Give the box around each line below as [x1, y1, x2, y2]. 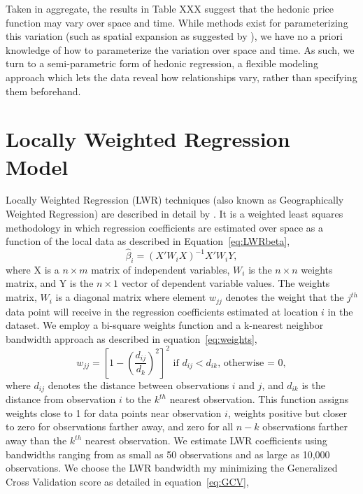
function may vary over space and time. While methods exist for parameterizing [6, 15, 348, 29]
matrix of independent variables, [91, 262, 230, 276]
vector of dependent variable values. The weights [121, 276, 330, 290]
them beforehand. [6, 83, 81, 98]
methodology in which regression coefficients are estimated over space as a [6, 220, 323, 234]
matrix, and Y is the [6, 276, 94, 290]
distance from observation [6, 392, 116, 407]
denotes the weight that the [225, 290, 344, 304]
